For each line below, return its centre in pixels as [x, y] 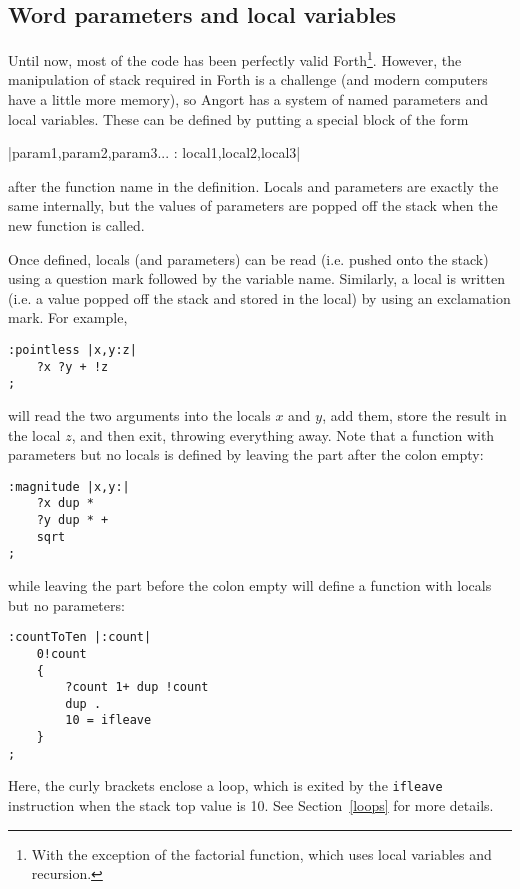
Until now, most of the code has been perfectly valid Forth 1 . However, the [235, 58]
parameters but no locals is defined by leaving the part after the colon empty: [246, 454]
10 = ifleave [108, 720]
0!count [61, 653]
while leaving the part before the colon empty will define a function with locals [250, 585]
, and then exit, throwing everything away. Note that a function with [283, 434]
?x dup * [65, 503]
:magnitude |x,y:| [69, 486]
